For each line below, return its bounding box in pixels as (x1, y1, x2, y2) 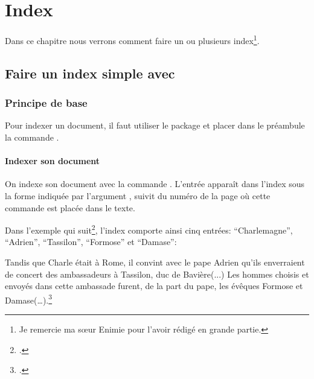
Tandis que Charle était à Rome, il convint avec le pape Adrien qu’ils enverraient (5, 255, 305, 268)
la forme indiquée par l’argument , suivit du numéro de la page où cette (5, 189, 271, 202)
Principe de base (5, 95, 88, 110)
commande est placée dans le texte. (5, 201, 135, 214)
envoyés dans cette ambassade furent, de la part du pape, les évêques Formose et (5, 279, 303, 292)
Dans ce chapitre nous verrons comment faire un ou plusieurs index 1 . (5, 33, 260, 46)
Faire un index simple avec (5, 63, 175, 82)
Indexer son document (5, 154, 100, 167)
